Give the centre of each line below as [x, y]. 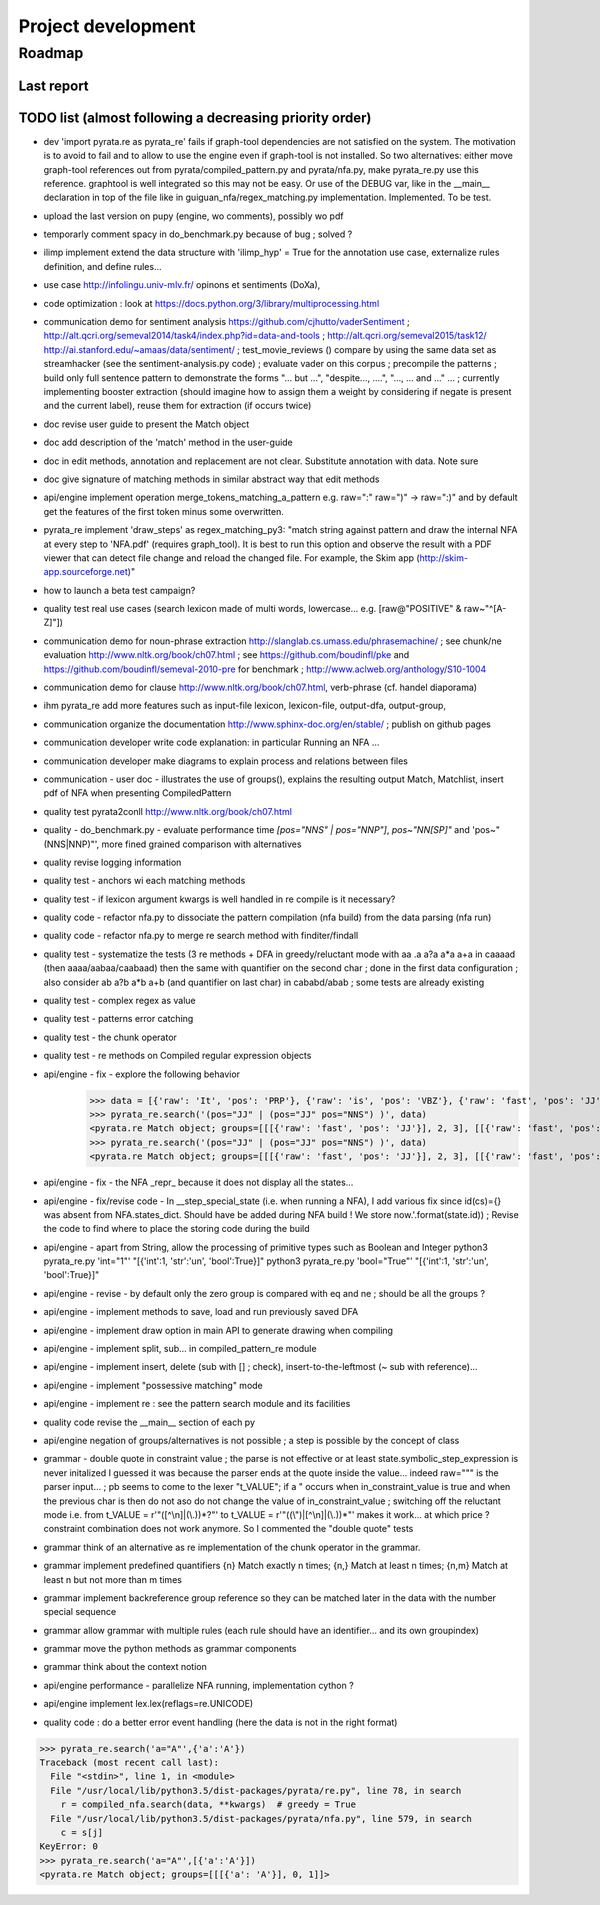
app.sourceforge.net [86, 572]
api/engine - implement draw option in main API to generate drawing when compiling [218, 1330]
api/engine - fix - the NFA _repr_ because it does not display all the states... [198, 1182]
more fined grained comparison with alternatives [201, 844]
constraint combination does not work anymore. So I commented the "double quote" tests [228, 1529]
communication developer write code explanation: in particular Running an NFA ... [211, 742]
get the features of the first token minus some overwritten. [164, 511]
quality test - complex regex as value [119, 1001]
